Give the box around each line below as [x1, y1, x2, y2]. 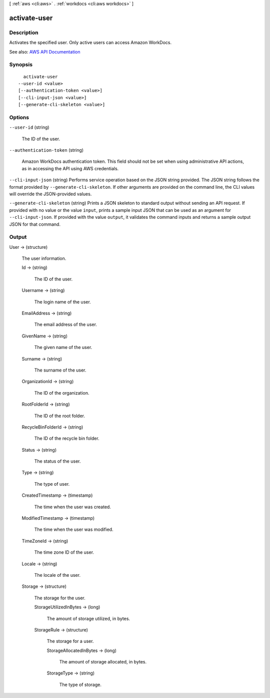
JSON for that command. [9, 221, 61, 227]
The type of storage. [59, 681, 102, 687]
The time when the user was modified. [34, 526, 113, 533]
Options [9, 114, 29, 121]
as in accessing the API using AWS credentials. [21, 165, 119, 171]
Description [9, 29, 38, 36]
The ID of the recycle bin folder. [34, 436, 99, 442]
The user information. [21, 255, 66, 261]
